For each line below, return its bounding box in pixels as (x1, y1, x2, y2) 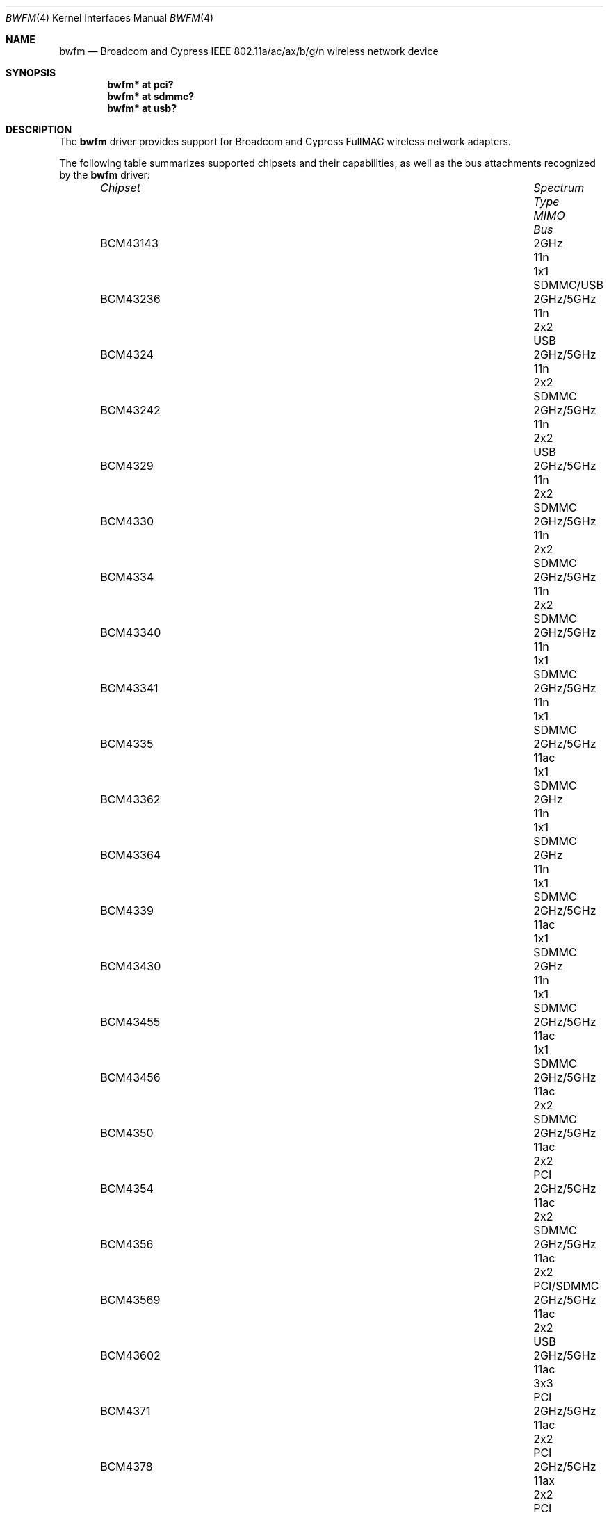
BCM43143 (100, 236, 159, 250)
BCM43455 (100, 1015, 161, 1029)
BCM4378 (100, 1460, 153, 1474)
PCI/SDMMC (533, 1279, 599, 1293)
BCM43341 (100, 681, 159, 695)
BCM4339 (100, 904, 154, 917)
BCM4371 (100, 1404, 151, 1418)
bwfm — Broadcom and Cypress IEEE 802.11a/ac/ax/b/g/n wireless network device (59, 45, 439, 57)
